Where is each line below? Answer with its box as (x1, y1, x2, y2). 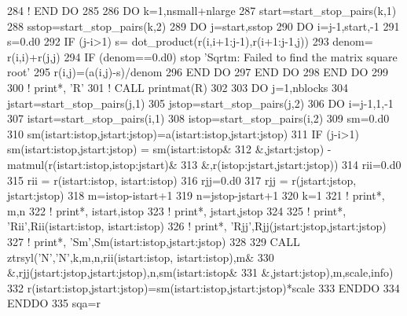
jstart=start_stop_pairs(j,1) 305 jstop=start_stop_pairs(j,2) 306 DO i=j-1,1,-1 (7, 94, 394, 111)
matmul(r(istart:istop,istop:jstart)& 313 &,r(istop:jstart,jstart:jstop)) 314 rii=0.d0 (7, 156, 401, 172)
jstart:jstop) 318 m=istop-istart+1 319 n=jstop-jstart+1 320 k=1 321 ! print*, (7, 187, 385, 204)
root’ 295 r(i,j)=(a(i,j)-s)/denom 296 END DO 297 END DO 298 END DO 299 (7, 64, 388, 80)
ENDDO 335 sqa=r (7, 295, 101, 311)
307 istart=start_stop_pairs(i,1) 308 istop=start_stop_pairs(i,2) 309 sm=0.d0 (7, 110, 390, 127)
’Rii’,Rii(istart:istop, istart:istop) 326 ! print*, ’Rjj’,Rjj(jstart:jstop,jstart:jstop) (7, 218, 387, 234)
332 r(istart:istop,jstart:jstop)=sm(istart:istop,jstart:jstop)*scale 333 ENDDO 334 (7, 279, 400, 296)
